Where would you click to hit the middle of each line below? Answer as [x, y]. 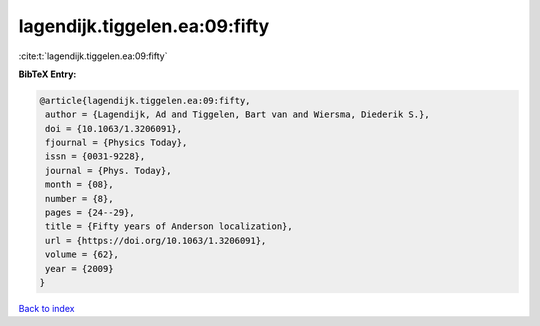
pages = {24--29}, [90, 213]
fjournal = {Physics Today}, [116, 143]
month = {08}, [79, 184]
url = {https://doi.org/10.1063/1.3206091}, [156, 240]
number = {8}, [79, 198]
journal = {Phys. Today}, [108, 170]
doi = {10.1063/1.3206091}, [114, 128]
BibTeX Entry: [47, 74]
